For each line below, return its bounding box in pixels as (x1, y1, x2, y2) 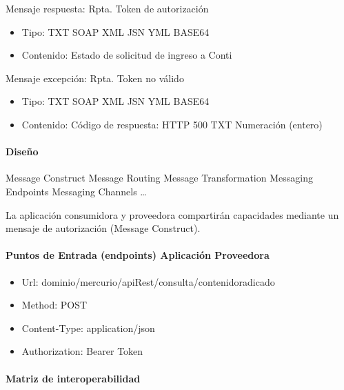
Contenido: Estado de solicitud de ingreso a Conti (21, 48, 232, 62)
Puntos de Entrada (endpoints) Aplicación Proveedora (6, 248, 270, 262)
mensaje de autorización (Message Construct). (6, 221, 201, 235)
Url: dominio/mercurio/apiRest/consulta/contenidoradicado (21, 274, 275, 289)
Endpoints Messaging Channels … (6, 184, 147, 198)
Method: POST (21, 298, 88, 312)
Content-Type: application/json (21, 320, 155, 335)
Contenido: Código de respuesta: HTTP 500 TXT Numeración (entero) (21, 117, 323, 131)
